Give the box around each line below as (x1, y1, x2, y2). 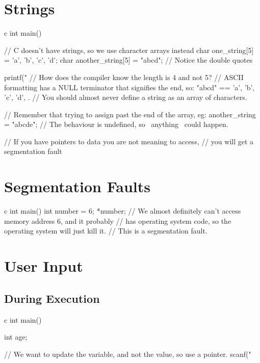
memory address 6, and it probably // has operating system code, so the (4, 215, 231, 226)
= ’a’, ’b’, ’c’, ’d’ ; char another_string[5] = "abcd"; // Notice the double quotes (4, 55, 253, 65)
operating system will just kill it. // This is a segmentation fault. (4, 225, 207, 236)
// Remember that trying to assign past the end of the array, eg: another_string (4, 109, 256, 119)
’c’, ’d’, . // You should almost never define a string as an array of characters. (4, 92, 247, 102)
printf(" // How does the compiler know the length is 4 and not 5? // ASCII (4, 71, 244, 82)
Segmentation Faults (4, 176, 150, 197)
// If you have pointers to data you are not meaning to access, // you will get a (4, 136, 254, 146)
